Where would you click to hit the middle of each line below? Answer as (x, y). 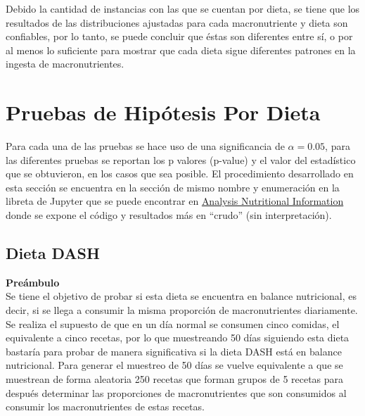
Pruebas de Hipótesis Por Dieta (163, 112)
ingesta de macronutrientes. (65, 64)
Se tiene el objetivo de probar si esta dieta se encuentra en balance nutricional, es (181, 296)
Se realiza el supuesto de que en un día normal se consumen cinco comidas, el (173, 323)
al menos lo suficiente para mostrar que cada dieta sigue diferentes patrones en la (181, 50)
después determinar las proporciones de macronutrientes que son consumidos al (176, 392)
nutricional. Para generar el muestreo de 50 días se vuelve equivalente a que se (174, 365)
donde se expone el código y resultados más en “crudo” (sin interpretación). (169, 215)
